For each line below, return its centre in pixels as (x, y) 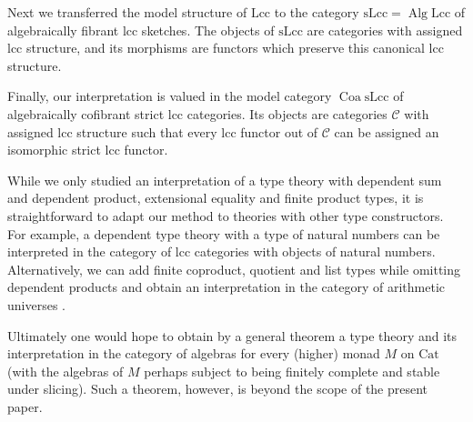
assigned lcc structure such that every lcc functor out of (163, 131)
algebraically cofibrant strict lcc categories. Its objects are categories (197, 113)
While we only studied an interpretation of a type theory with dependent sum (225, 180)
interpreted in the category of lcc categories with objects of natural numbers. (221, 251)
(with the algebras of (65, 371)
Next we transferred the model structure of (127, 12)
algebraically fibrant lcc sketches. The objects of (141, 30)
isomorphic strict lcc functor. (88, 150)
